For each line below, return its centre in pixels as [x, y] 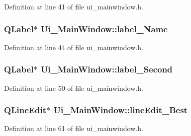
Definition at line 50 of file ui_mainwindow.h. [74, 88]
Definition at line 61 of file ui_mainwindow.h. [74, 128]
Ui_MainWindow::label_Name [104, 29]
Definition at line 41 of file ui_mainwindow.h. [74, 6]
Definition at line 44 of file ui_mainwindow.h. [74, 47]
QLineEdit [25, 110]
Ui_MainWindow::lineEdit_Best [120, 110]
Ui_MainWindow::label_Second [106, 69]
